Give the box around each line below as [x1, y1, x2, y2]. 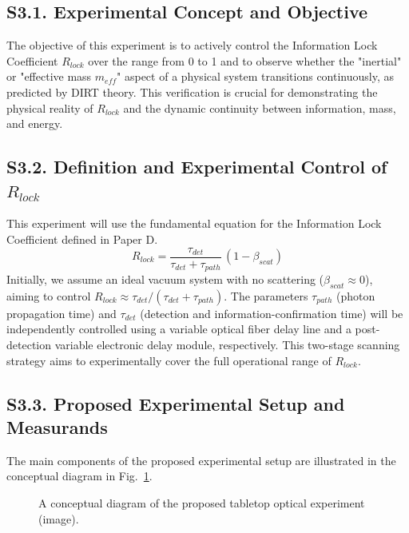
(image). [38, 510, 79, 527]
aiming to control [6, 287, 91, 304]
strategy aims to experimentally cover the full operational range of [6, 352, 332, 368]
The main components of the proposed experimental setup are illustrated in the [6, 451, 396, 468]
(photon [336, 287, 375, 304]
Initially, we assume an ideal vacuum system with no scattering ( [6, 271, 324, 288]
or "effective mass [6, 68, 92, 85]
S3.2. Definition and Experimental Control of [6, 154, 387, 179]
